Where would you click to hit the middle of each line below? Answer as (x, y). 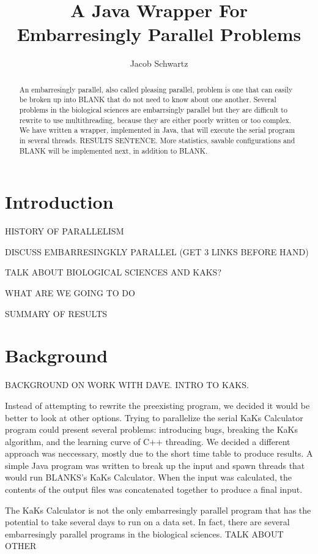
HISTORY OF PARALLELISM (65, 231)
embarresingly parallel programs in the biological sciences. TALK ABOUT (144, 533)
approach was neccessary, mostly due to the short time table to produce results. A (159, 453)
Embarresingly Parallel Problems (159, 34)
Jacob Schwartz (159, 63)
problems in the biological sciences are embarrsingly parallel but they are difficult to (153, 110)
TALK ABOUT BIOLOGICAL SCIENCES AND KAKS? (113, 272)
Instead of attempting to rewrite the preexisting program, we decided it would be (157, 405)
